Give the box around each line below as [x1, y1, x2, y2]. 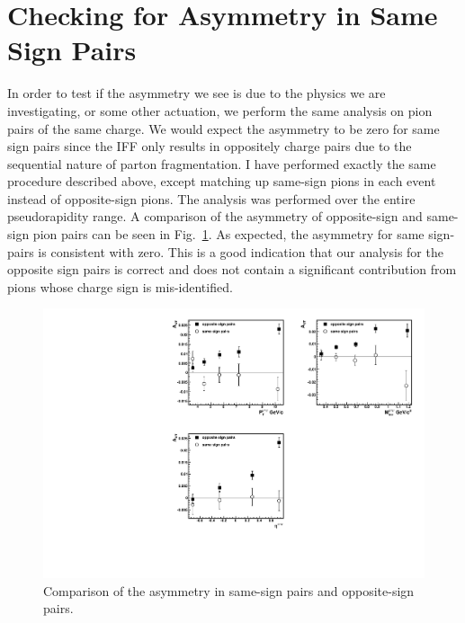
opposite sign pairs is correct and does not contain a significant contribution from [7, 260, 457, 279]
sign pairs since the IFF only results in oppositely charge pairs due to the [7, 137, 412, 156]
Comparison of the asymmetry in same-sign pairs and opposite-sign [43, 581, 415, 600]
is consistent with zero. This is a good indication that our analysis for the [38, 242, 443, 261]
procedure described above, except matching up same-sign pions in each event [7, 172, 436, 191]
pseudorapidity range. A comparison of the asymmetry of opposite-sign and [7, 207, 423, 226]
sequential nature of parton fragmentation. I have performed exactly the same [7, 154, 436, 173]
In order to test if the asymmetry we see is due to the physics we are [7, 84, 386, 102]
